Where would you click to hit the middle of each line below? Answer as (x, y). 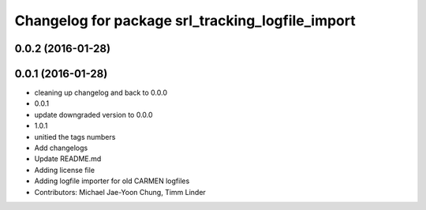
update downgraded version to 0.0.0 (93, 114)
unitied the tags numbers (75, 137)
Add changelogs (61, 148)
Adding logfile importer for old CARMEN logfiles (112, 181)
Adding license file (64, 170)
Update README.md (68, 159)
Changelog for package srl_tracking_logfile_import (185, 21)
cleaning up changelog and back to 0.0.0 (101, 93)
